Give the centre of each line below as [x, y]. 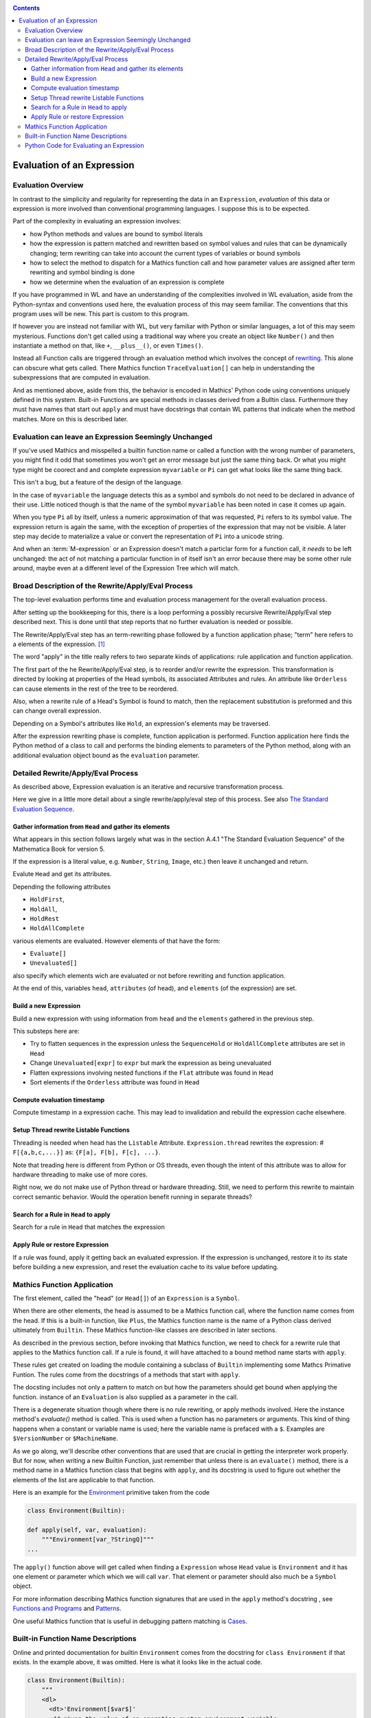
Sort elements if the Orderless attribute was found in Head [115, 1082]
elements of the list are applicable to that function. [84, 1480]
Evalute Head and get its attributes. [62, 874]
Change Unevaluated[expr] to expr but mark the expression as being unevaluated [150, 1063]
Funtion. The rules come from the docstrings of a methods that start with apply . [126, 1374]
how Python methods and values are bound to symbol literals [116, 234]
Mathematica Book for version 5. [59, 849]
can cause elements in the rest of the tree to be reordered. [95, 689]
